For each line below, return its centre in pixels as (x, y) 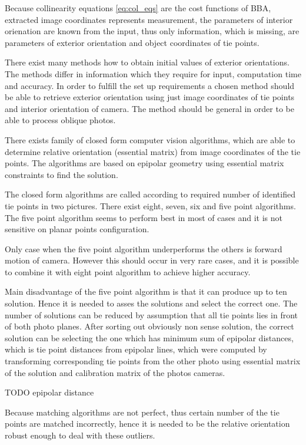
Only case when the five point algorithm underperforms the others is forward (144, 248)
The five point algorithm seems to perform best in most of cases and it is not (144, 217)
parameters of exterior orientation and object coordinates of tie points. (132, 42)
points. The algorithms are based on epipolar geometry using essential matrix (144, 163)
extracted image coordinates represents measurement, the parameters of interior (149, 19)
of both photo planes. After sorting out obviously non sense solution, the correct (149, 326)
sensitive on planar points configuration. (77, 229)
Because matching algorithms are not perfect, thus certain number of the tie (142, 412)
